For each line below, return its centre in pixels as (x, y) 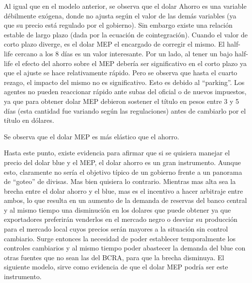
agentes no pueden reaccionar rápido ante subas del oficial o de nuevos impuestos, (125, 92)
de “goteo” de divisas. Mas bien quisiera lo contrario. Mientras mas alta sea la (120, 181)
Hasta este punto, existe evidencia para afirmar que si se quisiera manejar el (117, 153)
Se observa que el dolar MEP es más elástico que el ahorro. (92, 136)
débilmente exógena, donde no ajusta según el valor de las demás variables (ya (120, 15)
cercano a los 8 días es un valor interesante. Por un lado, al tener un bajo (124, 53)
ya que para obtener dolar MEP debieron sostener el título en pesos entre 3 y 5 (122, 101)
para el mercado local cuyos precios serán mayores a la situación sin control (116, 229)
